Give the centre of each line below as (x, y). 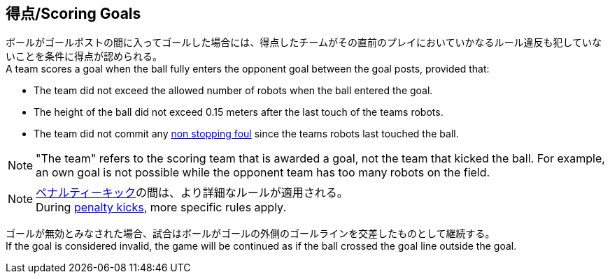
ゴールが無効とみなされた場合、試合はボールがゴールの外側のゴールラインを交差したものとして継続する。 (250, 234)
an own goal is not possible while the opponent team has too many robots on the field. (263, 173)
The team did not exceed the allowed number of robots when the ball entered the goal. (233, 91)
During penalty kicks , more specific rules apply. (161, 208)
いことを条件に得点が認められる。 (84, 56)
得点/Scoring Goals (73, 14)
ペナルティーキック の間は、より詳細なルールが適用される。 (192, 193)
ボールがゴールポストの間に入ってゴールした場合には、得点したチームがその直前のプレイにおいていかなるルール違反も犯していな (304, 43)
